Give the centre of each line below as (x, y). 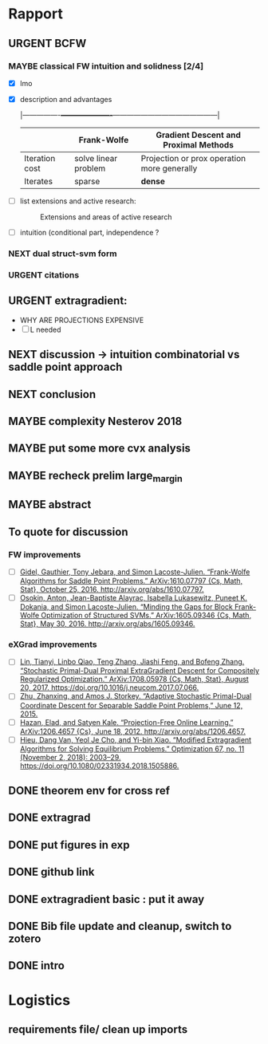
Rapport (36, 14)
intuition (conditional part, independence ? (89, 233)
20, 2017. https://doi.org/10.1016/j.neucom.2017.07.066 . (109, 687)
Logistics (39, 1000)
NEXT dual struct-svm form (63, 254)
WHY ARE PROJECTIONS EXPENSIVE (82, 320)
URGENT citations (44, 274)
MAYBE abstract (50, 504)
